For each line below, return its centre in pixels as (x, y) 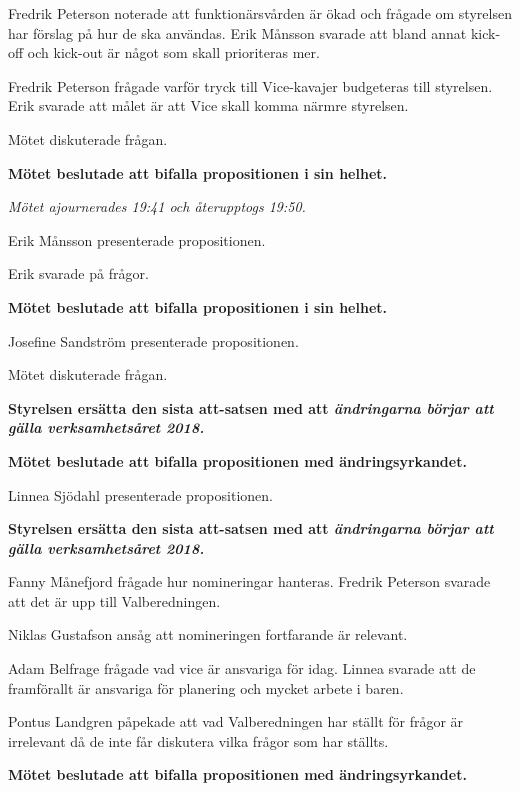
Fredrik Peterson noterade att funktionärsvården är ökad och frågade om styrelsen (260, 13)
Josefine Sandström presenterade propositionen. (153, 340)
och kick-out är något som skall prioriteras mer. (173, 52)
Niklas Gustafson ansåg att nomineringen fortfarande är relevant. (208, 634)
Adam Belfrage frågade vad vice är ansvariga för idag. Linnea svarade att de (242, 668)
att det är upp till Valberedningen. (114, 600)
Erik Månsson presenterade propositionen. (137, 239)
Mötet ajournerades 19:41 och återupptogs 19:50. (157, 206)
